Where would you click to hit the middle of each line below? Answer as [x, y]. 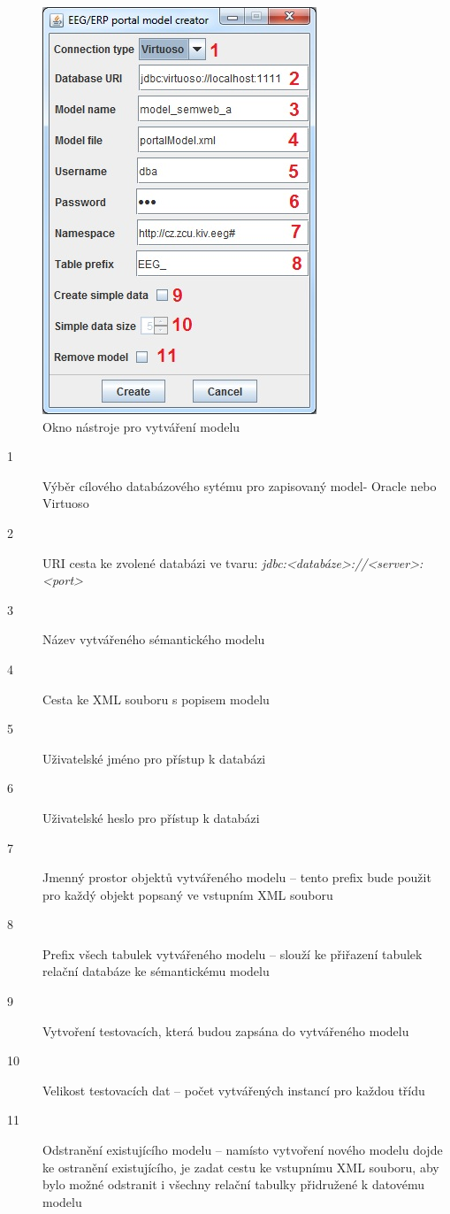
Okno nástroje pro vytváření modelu [141, 426]
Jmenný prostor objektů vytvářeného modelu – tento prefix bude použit [237, 877]
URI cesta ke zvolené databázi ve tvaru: [150, 562]
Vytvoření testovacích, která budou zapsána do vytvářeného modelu [226, 1030]
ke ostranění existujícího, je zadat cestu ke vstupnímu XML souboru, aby [241, 1167]
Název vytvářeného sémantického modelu [154, 639]
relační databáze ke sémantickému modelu [156, 971]
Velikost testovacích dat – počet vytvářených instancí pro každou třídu [234, 1090]
